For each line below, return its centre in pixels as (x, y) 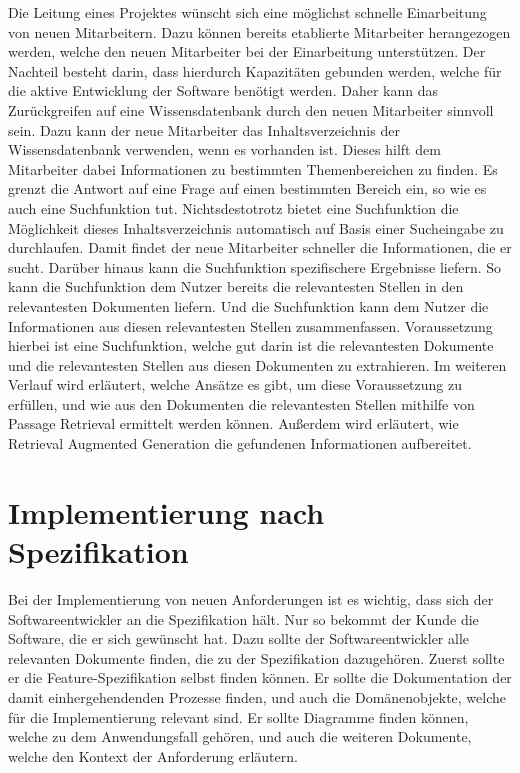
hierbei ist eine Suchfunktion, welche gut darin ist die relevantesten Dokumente (251, 345)
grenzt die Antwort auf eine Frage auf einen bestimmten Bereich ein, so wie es (247, 188)
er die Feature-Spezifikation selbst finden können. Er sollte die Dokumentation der (260, 677)
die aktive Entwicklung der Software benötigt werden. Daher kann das (223, 90)
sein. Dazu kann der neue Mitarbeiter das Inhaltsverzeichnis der (204, 129)
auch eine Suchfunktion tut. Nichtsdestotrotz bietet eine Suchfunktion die (233, 207)
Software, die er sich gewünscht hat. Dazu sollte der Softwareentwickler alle (239, 638)
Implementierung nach (166, 511)
